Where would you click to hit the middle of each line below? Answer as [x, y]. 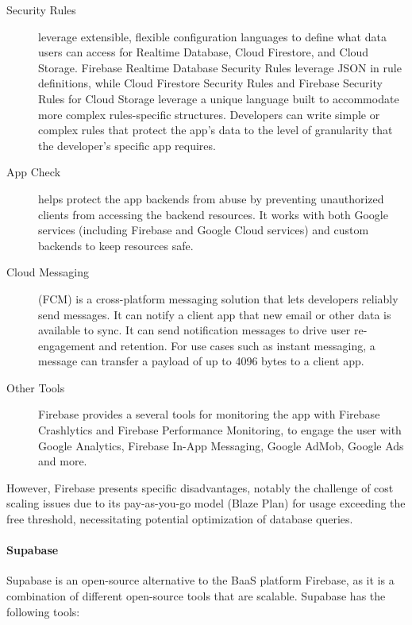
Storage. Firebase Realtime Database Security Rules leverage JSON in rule [220, 67]
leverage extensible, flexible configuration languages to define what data [212, 36]
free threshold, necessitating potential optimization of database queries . [180, 519]
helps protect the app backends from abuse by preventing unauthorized [211, 198]
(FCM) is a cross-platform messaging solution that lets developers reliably [218, 298]
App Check [34, 172]
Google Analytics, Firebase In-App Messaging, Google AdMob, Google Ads [221, 445]
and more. [63, 461]
